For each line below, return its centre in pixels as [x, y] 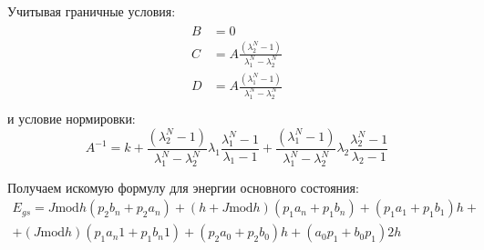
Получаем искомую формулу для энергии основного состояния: [183, 187]
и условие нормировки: [72, 119]
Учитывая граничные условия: [92, 11]
